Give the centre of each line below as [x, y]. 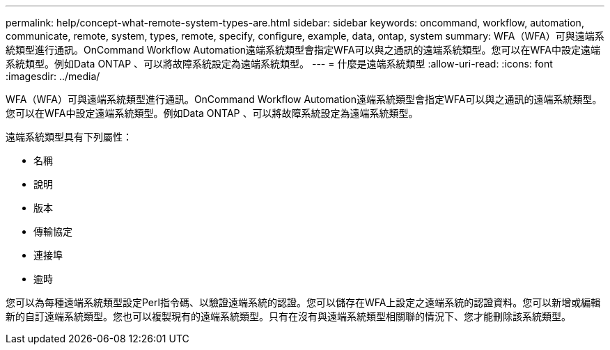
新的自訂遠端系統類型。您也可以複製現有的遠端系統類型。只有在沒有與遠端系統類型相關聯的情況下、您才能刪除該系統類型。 [288, 316]
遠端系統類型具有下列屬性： [69, 137]
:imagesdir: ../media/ [53, 76]
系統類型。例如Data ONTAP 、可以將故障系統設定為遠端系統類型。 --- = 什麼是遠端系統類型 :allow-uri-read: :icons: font [279, 64]
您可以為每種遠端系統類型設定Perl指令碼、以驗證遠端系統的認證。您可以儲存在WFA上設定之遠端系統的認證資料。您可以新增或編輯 [303, 302]
